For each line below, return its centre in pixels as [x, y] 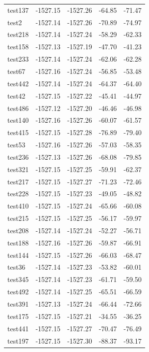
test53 [16, 145]
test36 [16, 267]
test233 [18, 59]
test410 [18, 206]
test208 [18, 230]
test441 [18, 328]
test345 [18, 279]
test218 [18, 34]
